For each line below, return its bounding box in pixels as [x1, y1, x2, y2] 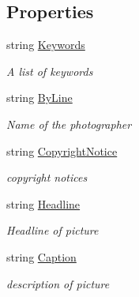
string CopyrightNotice [6, 142, 118, 159]
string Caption [6, 248, 77, 265]
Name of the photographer [6, 115, 132, 132]
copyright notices [6, 169, 88, 186]
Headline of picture [6, 222, 99, 239]
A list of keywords [6, 62, 93, 79]
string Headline [6, 195, 81, 212]
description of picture [6, 275, 110, 291]
